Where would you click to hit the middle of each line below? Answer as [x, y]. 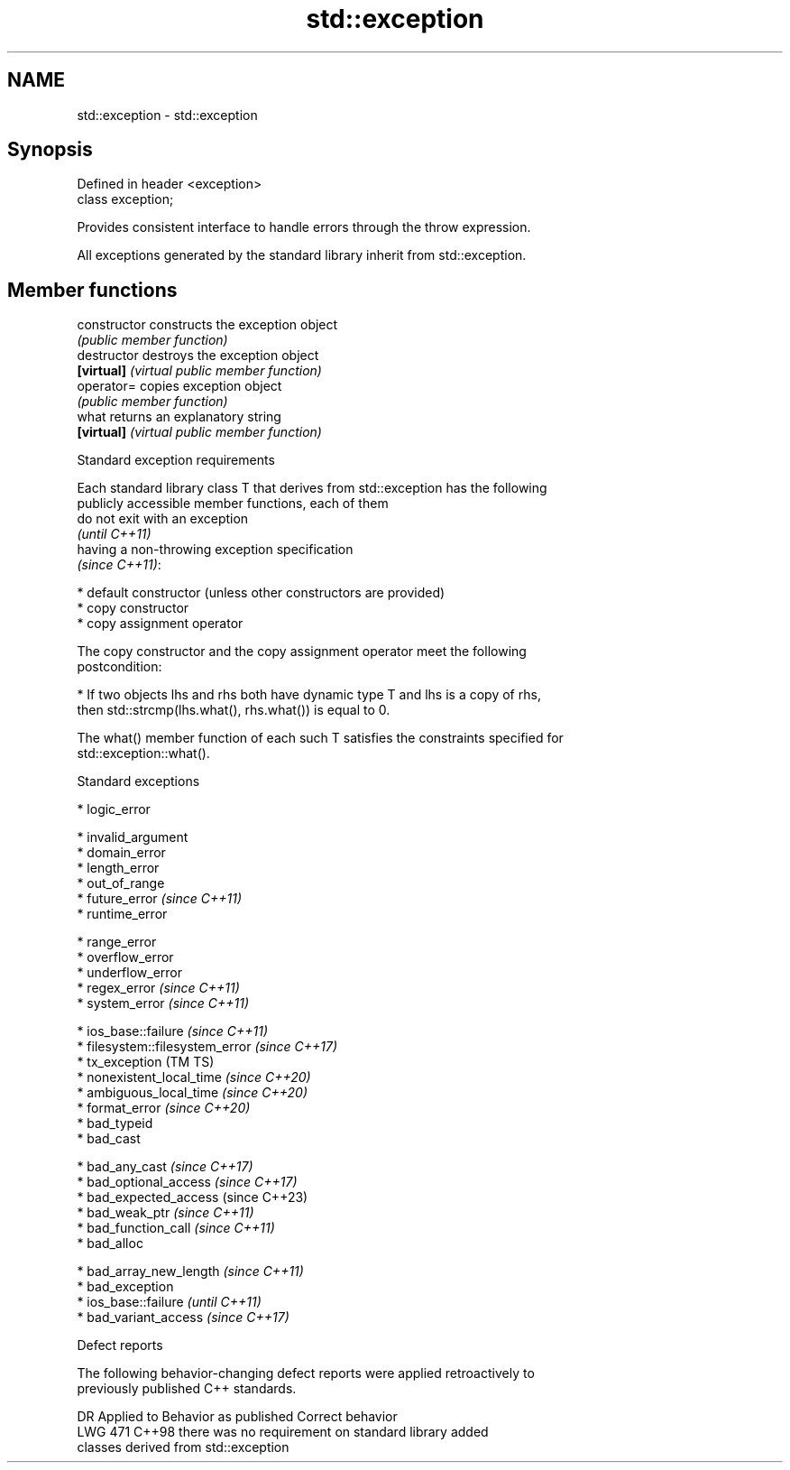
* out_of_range [121, 883]
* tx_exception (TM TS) [146, 1062]
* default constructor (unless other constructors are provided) [261, 593]
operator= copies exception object [179, 386]
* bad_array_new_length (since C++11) [190, 1271]
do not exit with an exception [163, 519]
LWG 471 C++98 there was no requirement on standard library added [283, 1432]
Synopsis [50, 150]
